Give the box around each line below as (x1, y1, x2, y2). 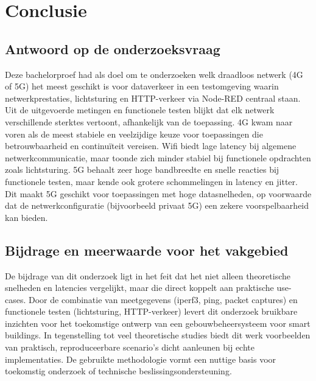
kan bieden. (5, 211, 48, 223)
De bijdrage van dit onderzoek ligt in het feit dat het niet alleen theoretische (5, 269, 290, 282)
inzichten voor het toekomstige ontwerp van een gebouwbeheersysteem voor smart (5, 316, 311, 329)
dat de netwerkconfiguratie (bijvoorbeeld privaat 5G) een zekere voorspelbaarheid (5, 199, 309, 212)
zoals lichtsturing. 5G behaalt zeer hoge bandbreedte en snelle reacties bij (5, 163, 279, 176)
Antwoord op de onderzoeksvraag (5, 39, 220, 58)
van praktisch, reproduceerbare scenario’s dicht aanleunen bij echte (5, 341, 255, 354)
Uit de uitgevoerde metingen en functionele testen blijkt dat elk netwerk (5, 103, 275, 116)
